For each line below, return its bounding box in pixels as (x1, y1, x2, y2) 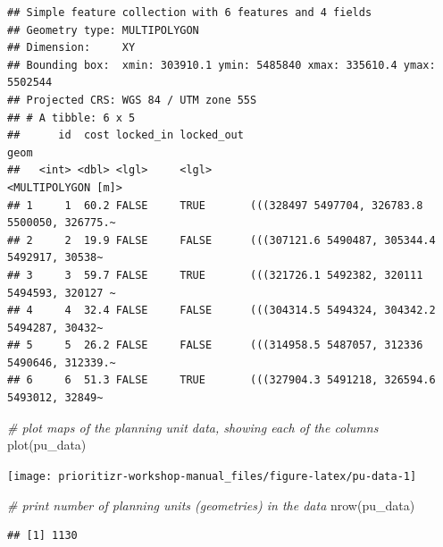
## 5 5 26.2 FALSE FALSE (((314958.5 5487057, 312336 (7, 339, 423, 352)
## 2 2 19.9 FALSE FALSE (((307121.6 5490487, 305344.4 (7, 233, 436, 247)
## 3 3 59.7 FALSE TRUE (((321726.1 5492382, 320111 (7, 268, 423, 282)
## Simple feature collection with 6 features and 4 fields (7, 6, 372, 19)
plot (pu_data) (7, 435, 87, 454)
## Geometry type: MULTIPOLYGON (7, 23, 199, 37)
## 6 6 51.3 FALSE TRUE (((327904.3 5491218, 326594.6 (7, 374, 436, 387)
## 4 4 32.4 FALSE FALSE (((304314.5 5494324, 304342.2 (7, 304, 436, 317)
